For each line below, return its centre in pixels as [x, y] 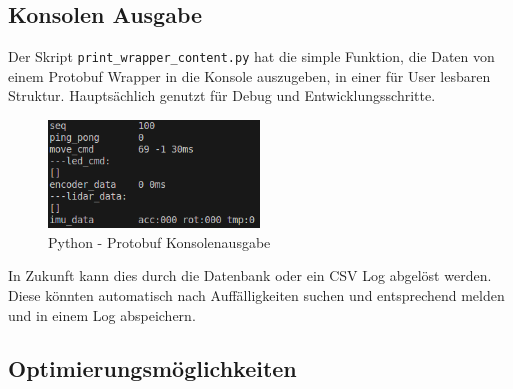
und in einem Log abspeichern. [102, 314]
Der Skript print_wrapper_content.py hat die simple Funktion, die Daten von [251, 56]
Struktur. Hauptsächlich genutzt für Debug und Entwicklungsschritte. [222, 95]
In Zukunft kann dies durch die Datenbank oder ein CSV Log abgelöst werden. [250, 275]
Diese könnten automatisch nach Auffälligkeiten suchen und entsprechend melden [256, 294]
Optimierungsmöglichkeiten [152, 368]
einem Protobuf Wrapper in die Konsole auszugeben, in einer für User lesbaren [249, 75]
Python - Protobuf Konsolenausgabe [159, 241]
